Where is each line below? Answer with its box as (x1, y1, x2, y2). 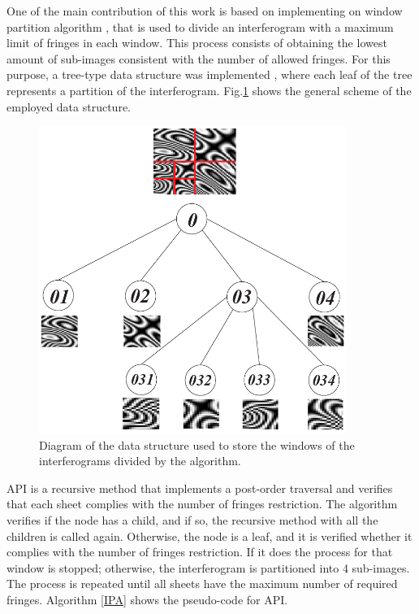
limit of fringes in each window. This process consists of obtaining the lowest (6, 34, 387, 51)
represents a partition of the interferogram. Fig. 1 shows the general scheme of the (6, 81, 412, 98)
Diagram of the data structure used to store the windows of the (39, 436, 355, 453)
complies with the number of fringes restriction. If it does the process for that (6, 543, 393, 560)
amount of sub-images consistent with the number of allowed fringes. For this (6, 50, 391, 67)
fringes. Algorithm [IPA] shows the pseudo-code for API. (6, 591, 288, 608)
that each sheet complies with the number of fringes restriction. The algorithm (6, 495, 398, 512)
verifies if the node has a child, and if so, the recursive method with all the (6, 512, 378, 529)
